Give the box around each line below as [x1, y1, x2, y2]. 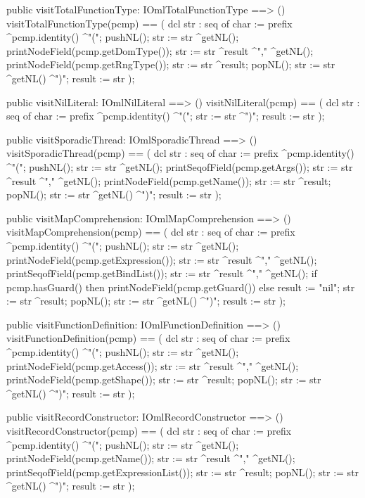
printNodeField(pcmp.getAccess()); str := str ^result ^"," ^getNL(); [6, 358, 299, 373]
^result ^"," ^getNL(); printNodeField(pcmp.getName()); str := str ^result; [6, 173, 331, 188]
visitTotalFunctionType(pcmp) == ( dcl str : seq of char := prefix [6, 15, 293, 30]
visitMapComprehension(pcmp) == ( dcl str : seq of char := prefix [6, 224, 295, 239]
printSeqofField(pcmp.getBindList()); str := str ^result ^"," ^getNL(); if [6, 266, 317, 281]
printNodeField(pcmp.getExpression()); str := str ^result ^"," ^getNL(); [6, 252, 317, 267]
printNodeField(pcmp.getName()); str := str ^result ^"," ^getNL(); [6, 451, 295, 466]
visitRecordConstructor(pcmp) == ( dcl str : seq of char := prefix [6, 423, 292, 438]
